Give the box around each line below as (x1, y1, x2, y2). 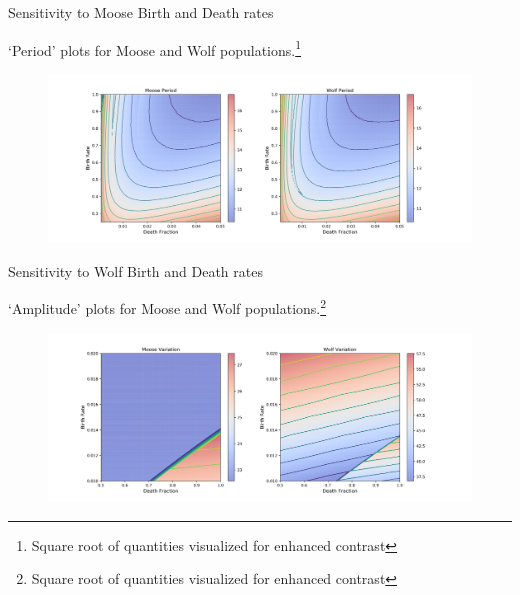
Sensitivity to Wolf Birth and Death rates (8, 260, 263, 281)
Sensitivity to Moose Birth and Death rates (8, 2, 274, 22)
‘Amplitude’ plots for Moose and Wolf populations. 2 (8, 295, 327, 319)
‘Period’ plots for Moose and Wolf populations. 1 (8, 36, 302, 60)
